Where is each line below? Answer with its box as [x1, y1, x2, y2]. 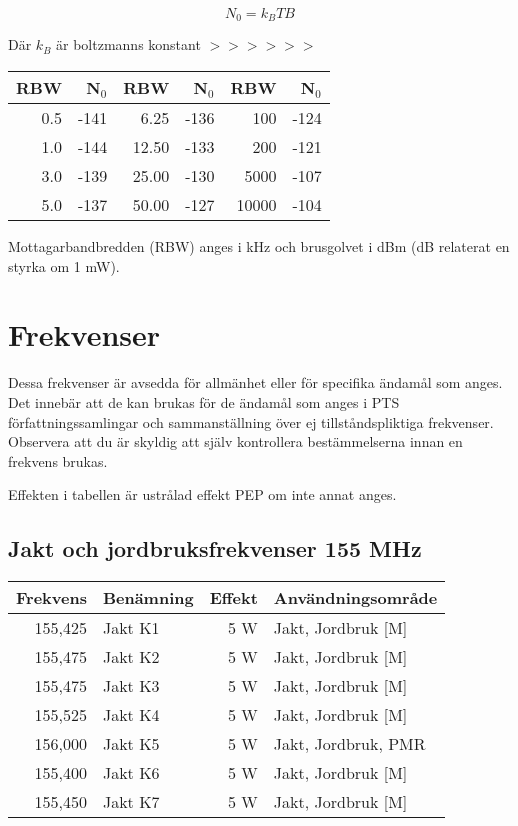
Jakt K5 [102, 732, 160, 756]
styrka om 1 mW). [8, 255, 120, 276]
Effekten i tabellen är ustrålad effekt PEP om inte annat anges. [8, 484, 397, 505]
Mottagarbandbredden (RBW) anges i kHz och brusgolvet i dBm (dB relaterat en [8, 236, 510, 257]
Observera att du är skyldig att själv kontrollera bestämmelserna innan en [8, 431, 463, 452]
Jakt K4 [102, 703, 160, 727]
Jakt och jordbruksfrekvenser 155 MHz [8, 533, 422, 564]
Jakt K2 [102, 645, 160, 669]
